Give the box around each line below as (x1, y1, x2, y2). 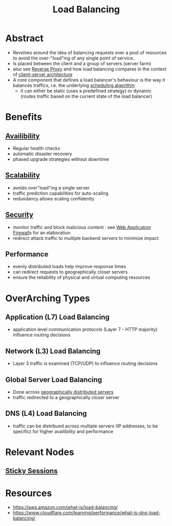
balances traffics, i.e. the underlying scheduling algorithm (12, 82, 135, 88)
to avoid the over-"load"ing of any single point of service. (12, 55, 135, 61)
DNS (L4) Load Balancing (5, 409, 87, 418)
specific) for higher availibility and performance (12, 428, 114, 435)
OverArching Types (5, 292, 90, 304)
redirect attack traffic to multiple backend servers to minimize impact (12, 235, 159, 241)
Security (5, 211, 33, 219)
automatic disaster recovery (12, 151, 72, 157)
